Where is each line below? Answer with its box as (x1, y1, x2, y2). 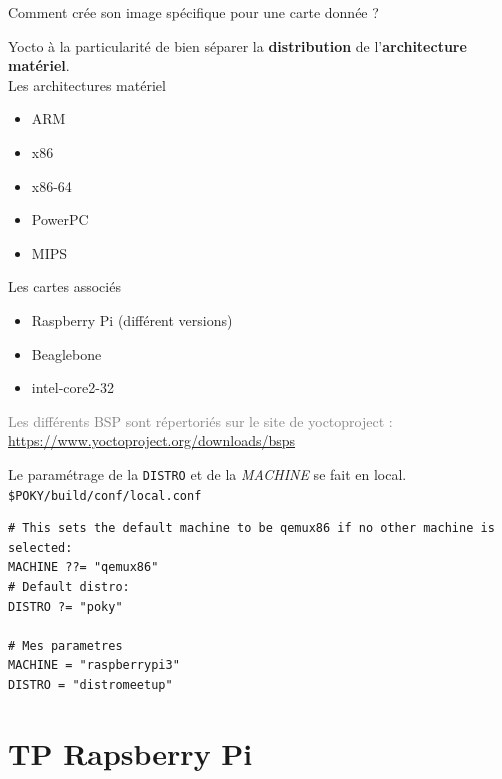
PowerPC (31, 209, 89, 230)
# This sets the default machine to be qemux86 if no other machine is (8, 521, 495, 536)
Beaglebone (31, 343, 102, 364)
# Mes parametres (8, 638, 123, 653)
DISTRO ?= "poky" (8, 599, 123, 614)
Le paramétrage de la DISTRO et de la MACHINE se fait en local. (8, 463, 407, 484)
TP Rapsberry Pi (8, 732, 253, 773)
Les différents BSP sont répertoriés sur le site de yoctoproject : (8, 410, 393, 431)
